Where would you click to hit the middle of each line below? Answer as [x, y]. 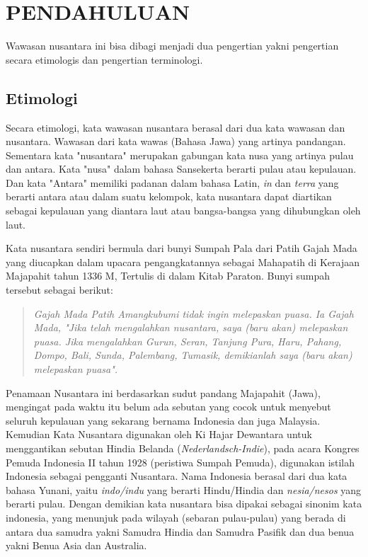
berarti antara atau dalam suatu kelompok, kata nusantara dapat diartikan [169, 196]
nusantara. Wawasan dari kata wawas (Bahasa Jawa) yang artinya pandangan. [176, 141]
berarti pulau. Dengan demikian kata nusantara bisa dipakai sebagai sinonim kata [184, 504]
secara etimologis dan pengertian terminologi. [104, 59]
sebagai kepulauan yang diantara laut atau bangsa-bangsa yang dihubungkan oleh [183, 211]
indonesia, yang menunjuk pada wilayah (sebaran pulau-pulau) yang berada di [176, 517]
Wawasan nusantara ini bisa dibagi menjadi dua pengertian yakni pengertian [172, 46]
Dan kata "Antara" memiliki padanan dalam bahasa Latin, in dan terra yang [172, 182]
